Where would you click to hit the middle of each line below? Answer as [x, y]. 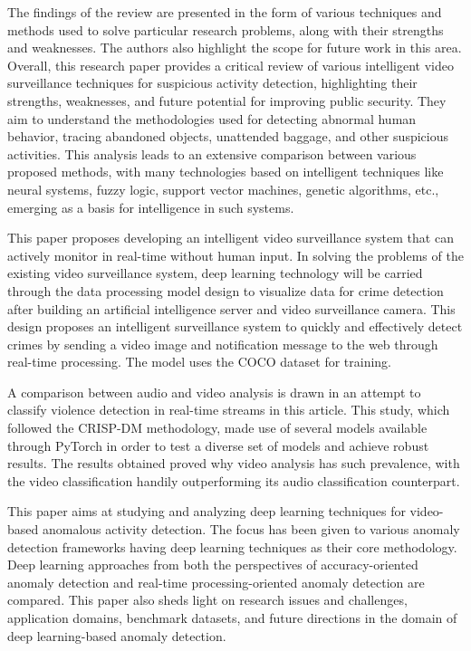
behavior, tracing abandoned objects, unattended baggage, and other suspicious [228, 136]
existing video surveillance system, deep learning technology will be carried [215, 273]
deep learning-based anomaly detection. [117, 635]
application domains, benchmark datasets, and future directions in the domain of [232, 617]
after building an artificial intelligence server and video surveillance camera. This [231, 308]
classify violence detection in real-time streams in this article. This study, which [229, 410]
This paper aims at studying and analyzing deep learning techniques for [207, 511]
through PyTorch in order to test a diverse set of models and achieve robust [218, 445]
